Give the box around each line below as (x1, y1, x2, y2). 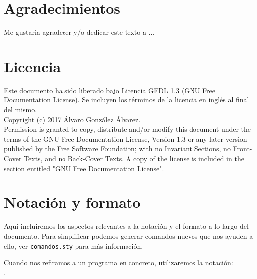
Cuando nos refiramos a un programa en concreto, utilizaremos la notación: (4, 257, 233, 268)
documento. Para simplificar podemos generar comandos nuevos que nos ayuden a (4, 230, 253, 241)
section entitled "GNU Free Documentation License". (4, 163, 164, 173)
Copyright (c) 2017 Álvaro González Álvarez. (4, 114, 141, 124)
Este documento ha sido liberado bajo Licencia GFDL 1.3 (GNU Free (4, 85, 215, 95)
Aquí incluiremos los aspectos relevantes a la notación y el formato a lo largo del (4, 221, 249, 231)
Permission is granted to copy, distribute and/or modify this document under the (4, 124, 251, 134)
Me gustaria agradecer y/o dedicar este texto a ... (4, 27, 155, 37)
